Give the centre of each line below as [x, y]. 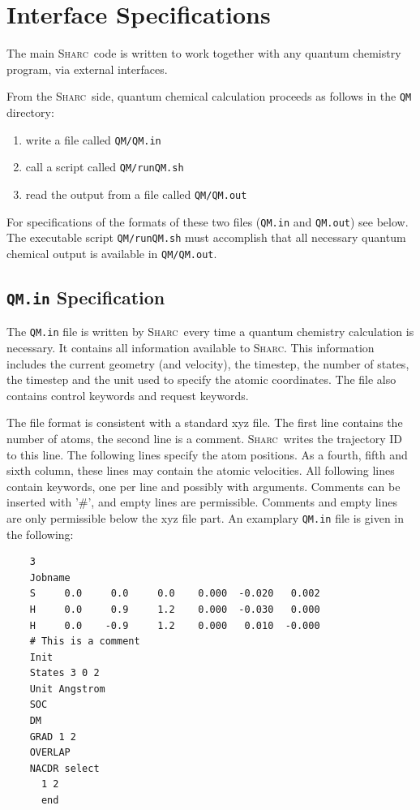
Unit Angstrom [67, 689]
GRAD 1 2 [53, 737]
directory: [30, 112]
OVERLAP [50, 753]
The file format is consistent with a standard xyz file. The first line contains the [205, 422]
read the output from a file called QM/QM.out [136, 194]
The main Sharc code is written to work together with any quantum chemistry [204, 53]
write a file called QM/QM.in [93, 139]
